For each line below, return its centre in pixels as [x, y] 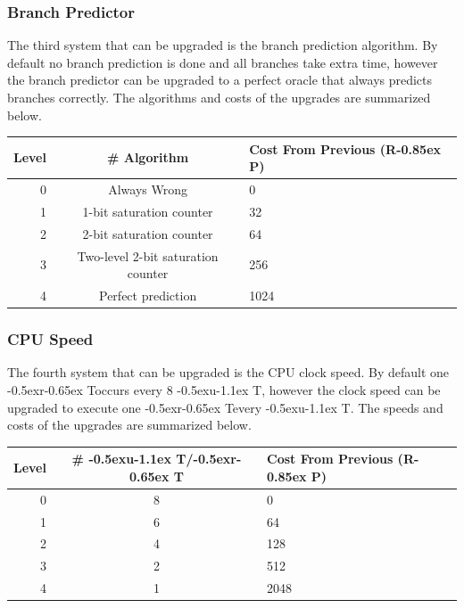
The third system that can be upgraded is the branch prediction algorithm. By [223, 45]
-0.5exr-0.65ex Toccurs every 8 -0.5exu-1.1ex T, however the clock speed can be [224, 390]
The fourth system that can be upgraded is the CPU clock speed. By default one [228, 372]
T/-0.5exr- [209, 459]
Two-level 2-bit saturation [148, 255]
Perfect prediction [148, 296]
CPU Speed [50, 339]
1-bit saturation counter [148, 211]
